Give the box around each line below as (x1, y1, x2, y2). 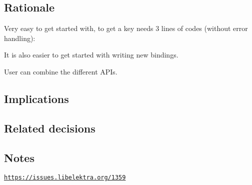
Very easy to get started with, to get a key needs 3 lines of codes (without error (4, 23, 248, 33)
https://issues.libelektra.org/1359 (4, 174, 126, 181)
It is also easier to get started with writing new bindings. (4, 49, 178, 60)
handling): (4, 32, 35, 43)
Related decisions (4, 120, 95, 135)
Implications (4, 90, 69, 106)
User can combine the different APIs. (4, 66, 117, 76)
